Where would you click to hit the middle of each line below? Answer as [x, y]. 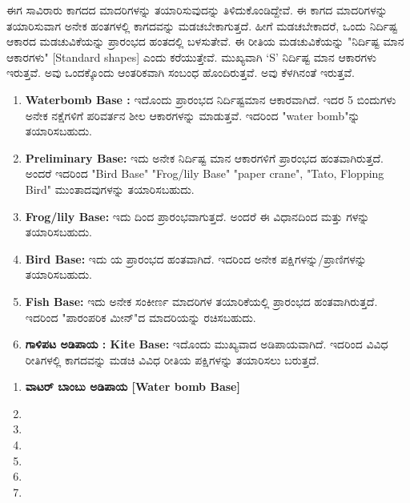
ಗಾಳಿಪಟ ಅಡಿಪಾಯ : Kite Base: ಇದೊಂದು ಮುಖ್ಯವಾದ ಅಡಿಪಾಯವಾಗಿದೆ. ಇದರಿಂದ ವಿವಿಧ [207, 344]
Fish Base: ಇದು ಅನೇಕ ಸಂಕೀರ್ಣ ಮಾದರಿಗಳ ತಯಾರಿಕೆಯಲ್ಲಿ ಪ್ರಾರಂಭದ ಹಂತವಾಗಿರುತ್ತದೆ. [201, 301]
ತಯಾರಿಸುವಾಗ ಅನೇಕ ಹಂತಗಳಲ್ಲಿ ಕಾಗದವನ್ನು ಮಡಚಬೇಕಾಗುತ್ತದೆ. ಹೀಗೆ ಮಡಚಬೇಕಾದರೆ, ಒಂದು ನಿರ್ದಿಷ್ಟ [202, 25]
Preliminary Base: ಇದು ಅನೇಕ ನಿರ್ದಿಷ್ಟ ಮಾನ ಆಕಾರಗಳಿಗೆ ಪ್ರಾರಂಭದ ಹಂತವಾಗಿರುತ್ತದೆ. [205, 157]
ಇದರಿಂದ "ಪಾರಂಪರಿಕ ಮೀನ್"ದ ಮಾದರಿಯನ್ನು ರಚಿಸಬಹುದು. [141, 317]
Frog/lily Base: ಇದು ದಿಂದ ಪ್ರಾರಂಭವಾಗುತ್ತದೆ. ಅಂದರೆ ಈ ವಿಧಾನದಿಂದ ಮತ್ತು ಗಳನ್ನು [197, 216]
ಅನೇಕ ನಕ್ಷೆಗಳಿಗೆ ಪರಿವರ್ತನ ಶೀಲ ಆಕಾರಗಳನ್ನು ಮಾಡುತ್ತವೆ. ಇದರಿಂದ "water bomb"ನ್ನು [193, 115]
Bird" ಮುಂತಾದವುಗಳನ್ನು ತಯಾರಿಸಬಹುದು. [110, 189]
